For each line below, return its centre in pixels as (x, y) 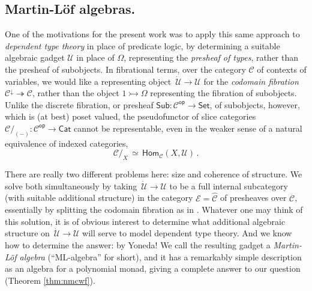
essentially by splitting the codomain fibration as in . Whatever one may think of (154, 210)
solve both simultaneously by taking (71, 185)
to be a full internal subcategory (229, 185)
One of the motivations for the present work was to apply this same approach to (152, 34)
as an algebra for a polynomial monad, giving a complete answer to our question (153, 268)
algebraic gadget (35, 57)
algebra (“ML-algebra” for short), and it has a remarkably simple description (160, 256)
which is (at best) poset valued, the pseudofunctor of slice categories (130, 116)
